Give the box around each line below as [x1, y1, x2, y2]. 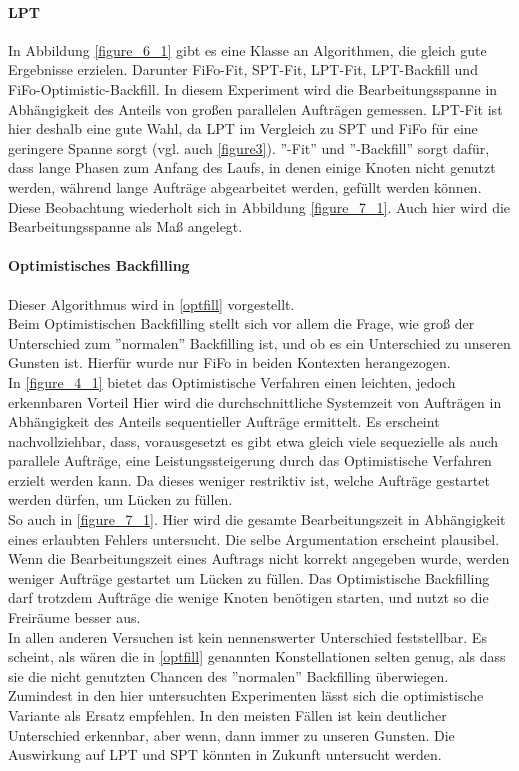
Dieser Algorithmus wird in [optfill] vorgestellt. [8, 293, 295, 314]
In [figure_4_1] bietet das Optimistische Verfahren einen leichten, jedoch [8, 371, 456, 392]
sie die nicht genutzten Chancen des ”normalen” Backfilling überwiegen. [8, 665, 449, 686]
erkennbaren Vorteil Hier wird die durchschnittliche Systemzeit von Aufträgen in [8, 391, 502, 412]
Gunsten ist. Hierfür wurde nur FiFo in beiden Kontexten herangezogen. [8, 352, 451, 373]
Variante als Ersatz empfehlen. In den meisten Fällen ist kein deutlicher [8, 705, 447, 725]
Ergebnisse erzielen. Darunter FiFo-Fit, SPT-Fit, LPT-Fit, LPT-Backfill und [8, 59, 478, 80]
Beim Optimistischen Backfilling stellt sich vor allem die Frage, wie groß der [8, 313, 475, 334]
